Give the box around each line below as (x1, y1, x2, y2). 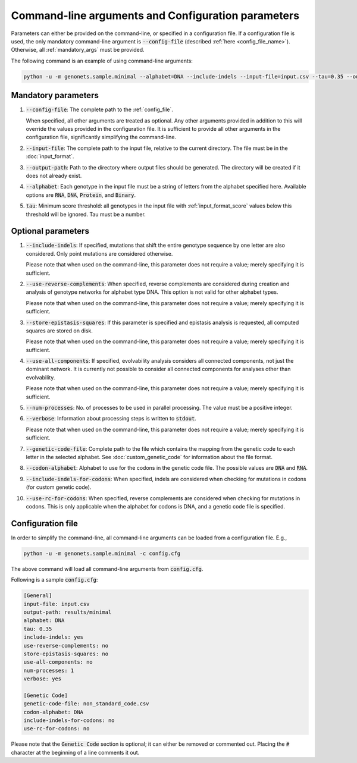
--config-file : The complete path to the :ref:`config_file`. (26, 106, 174, 113)
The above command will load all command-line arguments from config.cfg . (11, 565, 203, 572)
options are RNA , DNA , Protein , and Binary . (26, 191, 136, 199)
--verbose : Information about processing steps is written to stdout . (26, 415, 196, 422)
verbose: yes (23, 676, 62, 682)
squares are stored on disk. (26, 327, 93, 334)
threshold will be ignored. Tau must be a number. (26, 211, 146, 218)
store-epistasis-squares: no (23, 650, 109, 657)
